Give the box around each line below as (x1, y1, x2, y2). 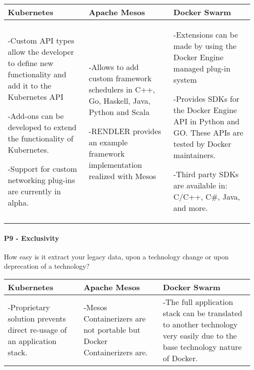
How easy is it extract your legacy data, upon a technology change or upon (4, 251, 229, 261)
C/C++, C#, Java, (173, 191, 240, 202)
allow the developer (8, 46, 74, 57)
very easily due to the (163, 329, 237, 341)
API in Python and (173, 116, 240, 127)
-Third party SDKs (173, 168, 239, 180)
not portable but (84, 324, 141, 336)
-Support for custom (8, 162, 77, 174)
